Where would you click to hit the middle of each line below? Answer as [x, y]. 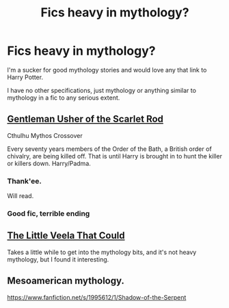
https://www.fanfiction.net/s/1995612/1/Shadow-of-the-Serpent [97, 297]
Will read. [21, 196]
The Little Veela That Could [66, 236]
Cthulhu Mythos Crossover [45, 135]
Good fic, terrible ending [49, 213]
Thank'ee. [25, 181]
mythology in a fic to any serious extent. [64, 98]
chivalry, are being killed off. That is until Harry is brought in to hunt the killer [114, 156]
